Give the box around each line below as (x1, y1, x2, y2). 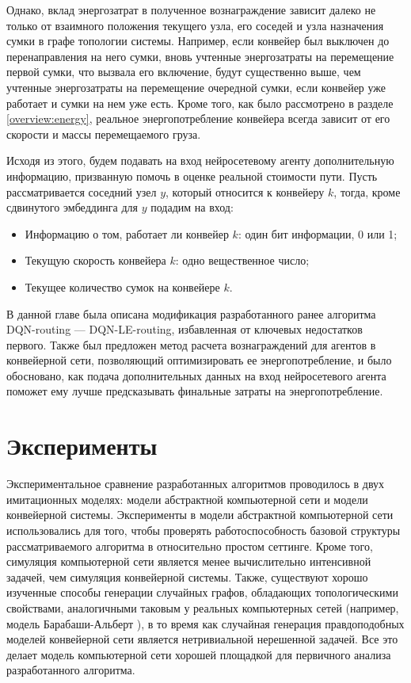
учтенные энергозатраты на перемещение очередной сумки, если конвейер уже (6, 78, 386, 95)
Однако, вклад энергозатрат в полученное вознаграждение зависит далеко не (6, 2, 376, 17)
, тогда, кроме (333, 183, 401, 200)
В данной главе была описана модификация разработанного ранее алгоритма (6, 305, 376, 322)
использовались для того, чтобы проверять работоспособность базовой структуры (6, 521, 401, 538)
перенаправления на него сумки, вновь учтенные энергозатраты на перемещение (6, 48, 394, 64)
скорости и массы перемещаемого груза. (6, 125, 201, 142)
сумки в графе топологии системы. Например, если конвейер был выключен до (6, 32, 390, 49)
